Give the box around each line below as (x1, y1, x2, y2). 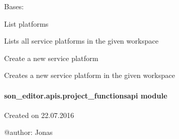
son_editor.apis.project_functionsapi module (4, 90, 168, 101)
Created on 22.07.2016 (4, 109, 74, 120)
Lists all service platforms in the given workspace (4, 35, 158, 46)
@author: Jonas (4, 127, 53, 137)
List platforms (4, 18, 49, 29)
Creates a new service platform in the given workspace (4, 70, 175, 81)
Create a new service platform (4, 52, 98, 63)
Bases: (4, 1, 24, 11)
